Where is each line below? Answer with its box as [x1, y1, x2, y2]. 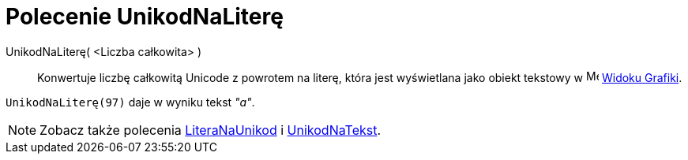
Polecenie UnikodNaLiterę [6, 3, 284, 30]
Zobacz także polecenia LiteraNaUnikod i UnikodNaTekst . [39, 121, 382, 138]
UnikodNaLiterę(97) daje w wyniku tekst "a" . [6, 95, 255, 109]
